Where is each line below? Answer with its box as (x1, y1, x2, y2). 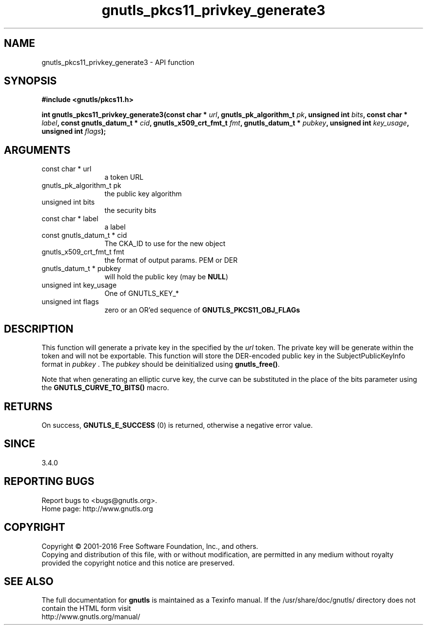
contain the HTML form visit (41, 604, 131, 613)
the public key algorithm (104, 189, 182, 198)
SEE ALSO (4, 575, 54, 587)
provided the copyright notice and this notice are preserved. (41, 558, 235, 567)
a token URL (104, 173, 144, 182)
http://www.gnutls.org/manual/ (41, 612, 140, 621)
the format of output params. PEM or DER (104, 256, 238, 265)
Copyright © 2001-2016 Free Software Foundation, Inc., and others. (41, 542, 258, 550)
